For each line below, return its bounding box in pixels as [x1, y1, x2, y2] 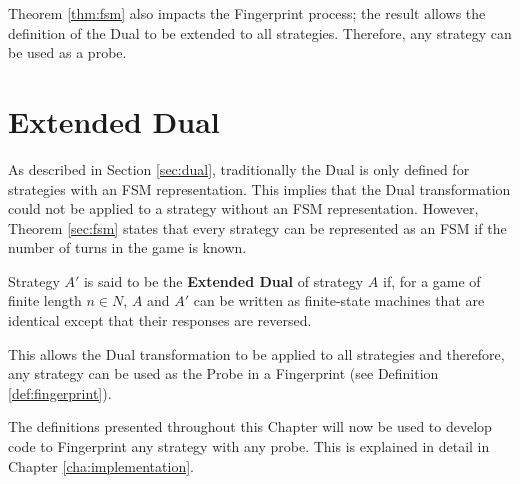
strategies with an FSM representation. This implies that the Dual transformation [8, 178, 511, 199]
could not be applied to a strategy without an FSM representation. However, [8, 198, 479, 219]
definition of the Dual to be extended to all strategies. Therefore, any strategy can [8, 22, 512, 43]
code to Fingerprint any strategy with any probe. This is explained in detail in [8, 436, 490, 457]
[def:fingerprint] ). [8, 382, 112, 403]
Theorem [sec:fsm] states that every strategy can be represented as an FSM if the [8, 217, 507, 238]
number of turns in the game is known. [8, 237, 247, 258]
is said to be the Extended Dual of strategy [83, 270, 364, 291]
